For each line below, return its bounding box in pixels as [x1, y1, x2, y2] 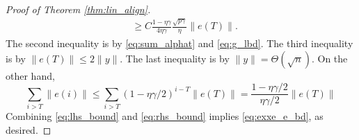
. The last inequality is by [120, 51, 230, 65]
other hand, [6, 68, 55, 82]
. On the [311, 51, 348, 65]
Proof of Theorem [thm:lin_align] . [6, 2, 151, 16]
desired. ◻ [6, 122, 51, 137]
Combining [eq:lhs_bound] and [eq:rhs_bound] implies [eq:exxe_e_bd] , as [6, 109, 324, 123]
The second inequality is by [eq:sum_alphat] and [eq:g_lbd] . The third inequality [6, 36, 353, 51]
